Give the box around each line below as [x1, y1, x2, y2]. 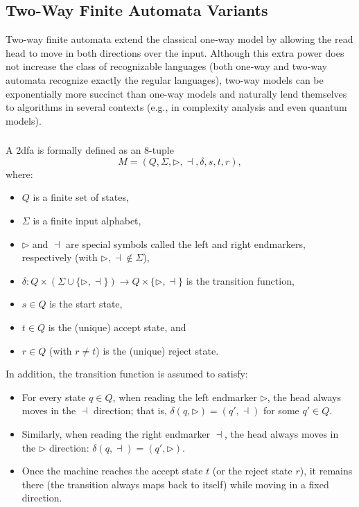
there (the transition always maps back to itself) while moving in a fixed [21, 477, 329, 491]
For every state [21, 389, 86, 404]
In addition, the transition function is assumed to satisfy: [6, 366, 248, 381]
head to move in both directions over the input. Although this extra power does [6, 45, 344, 60]
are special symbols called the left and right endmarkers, [66, 236, 306, 251]
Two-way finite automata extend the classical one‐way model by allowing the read [6, 32, 353, 46]
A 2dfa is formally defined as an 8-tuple [6, 143, 174, 157]
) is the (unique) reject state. [96, 343, 219, 357]
